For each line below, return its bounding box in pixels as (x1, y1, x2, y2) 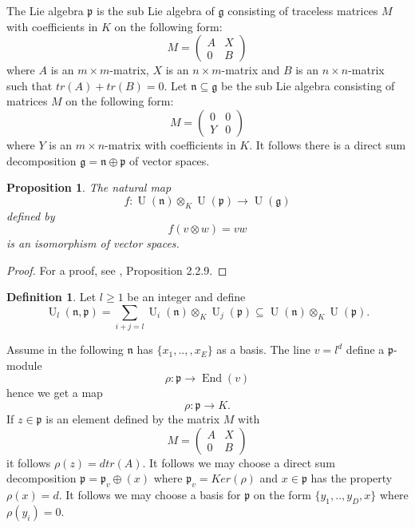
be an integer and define (127, 288, 246, 305)
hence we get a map (6, 384, 103, 401)
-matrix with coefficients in (105, 136, 236, 153)
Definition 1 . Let (6, 288, 97, 305)
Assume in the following (6, 341, 124, 358)
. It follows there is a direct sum (249, 136, 406, 153)
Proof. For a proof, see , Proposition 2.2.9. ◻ (6, 261, 227, 278)
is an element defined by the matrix (45, 411, 220, 427)
